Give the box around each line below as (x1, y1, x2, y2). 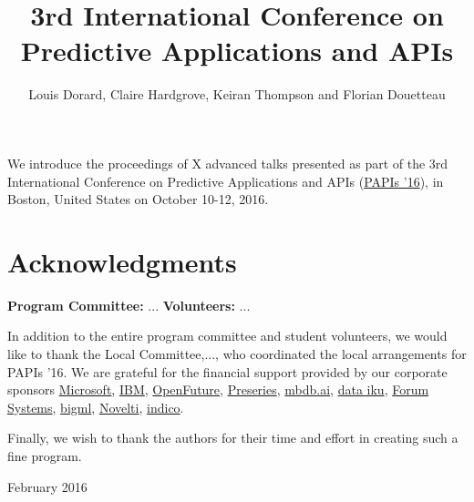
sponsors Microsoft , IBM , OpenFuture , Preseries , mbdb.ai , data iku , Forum (7, 380, 429, 399)
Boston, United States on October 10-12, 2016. (7, 190, 269, 209)
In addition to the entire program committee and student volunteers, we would (7, 326, 448, 345)
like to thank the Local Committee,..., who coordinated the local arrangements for (7, 344, 467, 363)
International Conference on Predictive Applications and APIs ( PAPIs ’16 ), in (7, 171, 444, 190)
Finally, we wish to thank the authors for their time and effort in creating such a (7, 428, 459, 447)
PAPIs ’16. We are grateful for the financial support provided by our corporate (7, 362, 448, 381)
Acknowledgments (7, 242, 237, 280)
